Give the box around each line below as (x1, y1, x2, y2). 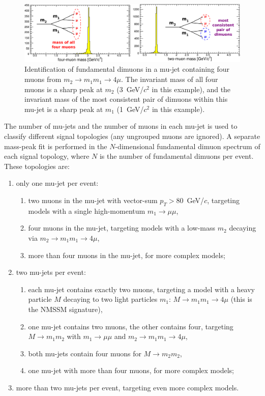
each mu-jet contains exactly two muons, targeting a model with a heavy (28, 284, 255, 294)
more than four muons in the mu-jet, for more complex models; (28, 249, 225, 260)
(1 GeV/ (116, 103, 144, 114)
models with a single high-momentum (28, 205, 145, 216)
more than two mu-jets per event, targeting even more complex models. (16, 382, 239, 392)
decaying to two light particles (63, 294, 158, 304)
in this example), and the (152, 83, 231, 94)
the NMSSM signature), (28, 303, 103, 314)
